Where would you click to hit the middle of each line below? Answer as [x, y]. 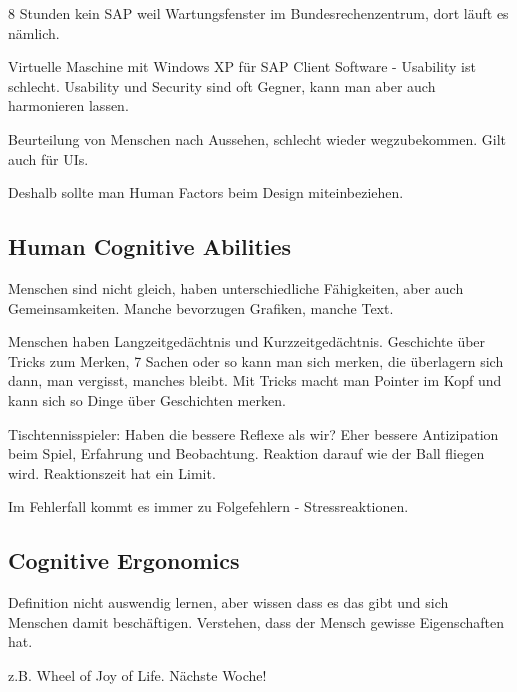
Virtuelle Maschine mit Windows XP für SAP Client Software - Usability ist [242, 66]
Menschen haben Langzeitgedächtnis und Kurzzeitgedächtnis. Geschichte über [247, 341]
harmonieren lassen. [68, 105]
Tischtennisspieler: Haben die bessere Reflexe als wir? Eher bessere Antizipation [253, 433]
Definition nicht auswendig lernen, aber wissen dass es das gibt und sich [228, 602]
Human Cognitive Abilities [150, 246]
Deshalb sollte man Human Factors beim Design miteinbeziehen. [206, 192]
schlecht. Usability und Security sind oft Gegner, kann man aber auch [222, 85]
